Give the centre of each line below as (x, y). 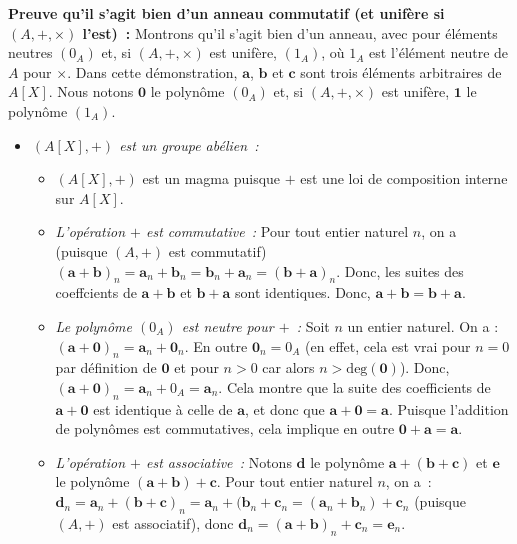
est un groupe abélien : (189, 144)
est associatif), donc (173, 522)
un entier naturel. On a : (423, 325)
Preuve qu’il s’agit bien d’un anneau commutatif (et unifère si (226, 13)
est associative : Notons (218, 461)
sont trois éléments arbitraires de (401, 71)
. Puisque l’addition (448, 408)
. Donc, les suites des (400, 270)
